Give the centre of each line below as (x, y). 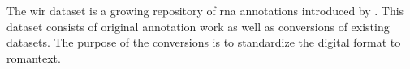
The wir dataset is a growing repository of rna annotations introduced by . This (205, 10)
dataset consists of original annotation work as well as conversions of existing (198, 26)
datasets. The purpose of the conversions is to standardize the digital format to (204, 42)
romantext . (34, 57)
